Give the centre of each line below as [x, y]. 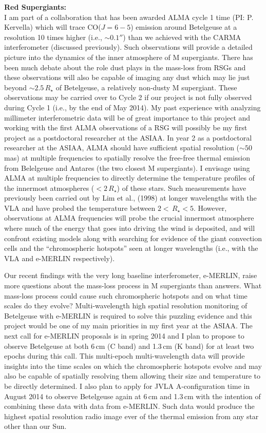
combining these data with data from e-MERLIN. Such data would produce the [129, 406]
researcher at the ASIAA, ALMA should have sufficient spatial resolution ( [122, 147]
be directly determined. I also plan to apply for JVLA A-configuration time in [127, 386]
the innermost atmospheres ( [49, 188]
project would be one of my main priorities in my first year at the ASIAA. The [128, 326]
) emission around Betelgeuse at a [184, 27]
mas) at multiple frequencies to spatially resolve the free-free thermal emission [127, 157]
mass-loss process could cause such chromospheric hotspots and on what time [126, 295]
